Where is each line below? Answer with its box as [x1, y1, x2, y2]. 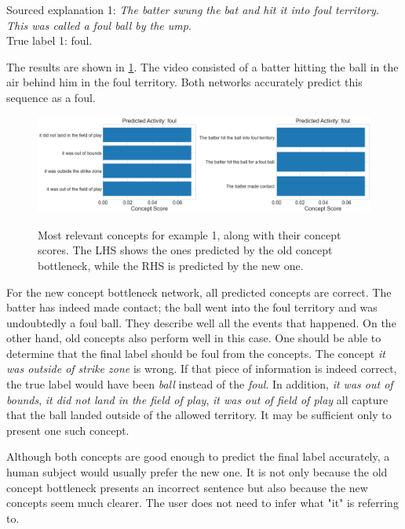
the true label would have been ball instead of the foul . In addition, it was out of [6, 376, 393, 392]
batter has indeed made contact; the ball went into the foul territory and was [6, 299, 378, 316]
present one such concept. [6, 421, 130, 438]
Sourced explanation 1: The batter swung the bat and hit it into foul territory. [6, 2, 379, 17]
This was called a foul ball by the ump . [6, 16, 192, 33]
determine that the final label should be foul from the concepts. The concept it [6, 345, 385, 361]
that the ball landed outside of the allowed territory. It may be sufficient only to [6, 407, 392, 423]
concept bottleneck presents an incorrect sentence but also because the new [6, 479, 368, 495]
